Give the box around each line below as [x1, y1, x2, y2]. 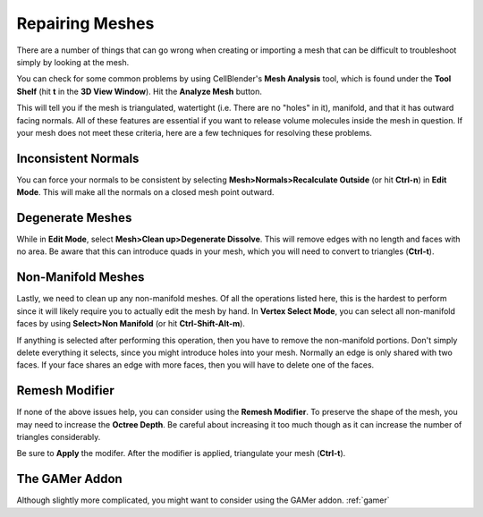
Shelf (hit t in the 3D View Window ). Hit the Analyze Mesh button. [16, 86, 263, 97]
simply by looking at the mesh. [16, 56, 130, 67]
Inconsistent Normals [16, 150, 140, 165]
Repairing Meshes [16, 13, 155, 33]
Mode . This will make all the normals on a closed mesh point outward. [16, 187, 275, 198]
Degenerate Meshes [16, 210, 132, 225]
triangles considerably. [16, 432, 101, 443]
